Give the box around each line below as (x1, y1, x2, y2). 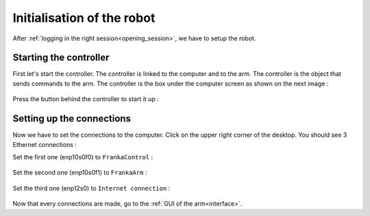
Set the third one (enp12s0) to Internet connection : (12, 184, 171, 192)
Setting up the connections (12, 113, 132, 124)
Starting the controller (12, 52, 110, 64)
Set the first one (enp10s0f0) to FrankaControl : (12, 152, 153, 161)
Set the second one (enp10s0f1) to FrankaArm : (12, 168, 147, 177)
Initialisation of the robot (12, 10, 156, 25)
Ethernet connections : (12, 140, 77, 148)
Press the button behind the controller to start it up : (12, 95, 159, 103)
